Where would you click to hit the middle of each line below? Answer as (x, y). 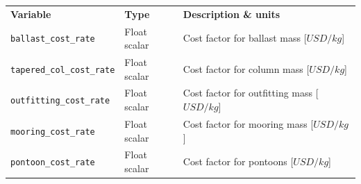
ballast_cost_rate (53, 39)
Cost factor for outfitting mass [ (251, 93)
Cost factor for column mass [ (246, 68)
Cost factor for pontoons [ (238, 161)
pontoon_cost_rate (53, 163)
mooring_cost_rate (53, 132)
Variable (31, 14)
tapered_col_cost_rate (63, 70)
